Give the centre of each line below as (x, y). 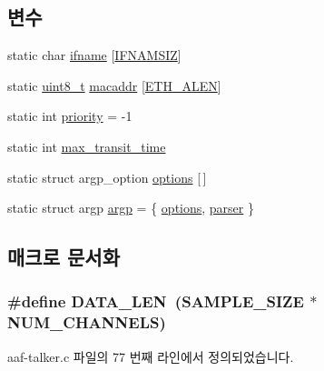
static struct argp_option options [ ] (107, 177)
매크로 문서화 (64, 257)
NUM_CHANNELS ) (87, 322)
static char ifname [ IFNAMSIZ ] (94, 55)
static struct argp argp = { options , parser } (131, 208)
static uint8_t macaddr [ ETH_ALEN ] (114, 85)
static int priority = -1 (70, 116)
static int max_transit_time (87, 146)
